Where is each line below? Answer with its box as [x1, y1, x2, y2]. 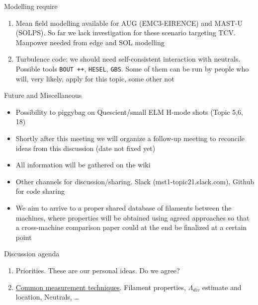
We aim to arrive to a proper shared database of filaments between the [15, 202, 232, 213]
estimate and [202, 282, 242, 292]
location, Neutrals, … [15, 292, 79, 302]
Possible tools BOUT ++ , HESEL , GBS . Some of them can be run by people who [15, 63, 249, 74]
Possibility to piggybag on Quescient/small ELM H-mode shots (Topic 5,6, [15, 106, 244, 117]
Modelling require [4, 1, 58, 11]
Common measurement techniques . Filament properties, [15, 282, 186, 292]
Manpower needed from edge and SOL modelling [15, 37, 165, 47]
